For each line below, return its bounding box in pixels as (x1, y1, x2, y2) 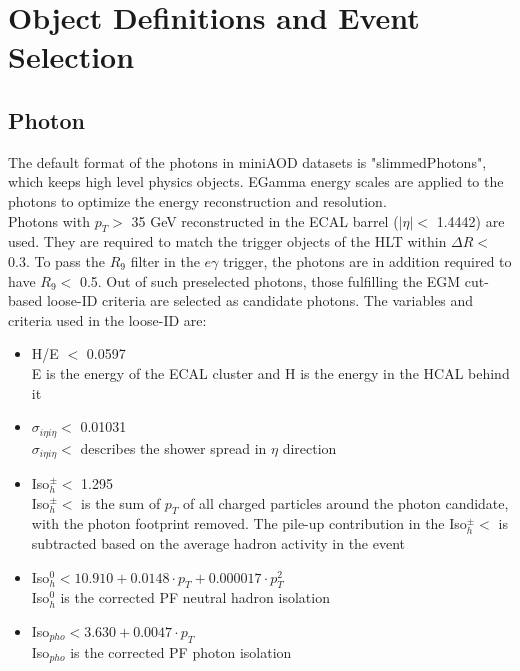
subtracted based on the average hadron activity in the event (31, 532, 406, 553)
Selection (8, 36, 135, 77)
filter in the (130, 250, 200, 271)
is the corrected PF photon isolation (70, 641, 292, 662)
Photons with (8, 210, 90, 231)
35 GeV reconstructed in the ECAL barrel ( (131, 210, 399, 231)
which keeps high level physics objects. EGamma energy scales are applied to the (8, 171, 504, 192)
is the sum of (81, 492, 161, 513)
